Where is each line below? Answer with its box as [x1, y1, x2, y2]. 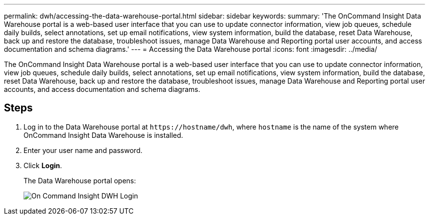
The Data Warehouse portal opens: [24, 176, 136, 185]
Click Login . [24, 161, 62, 170]
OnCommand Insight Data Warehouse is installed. [24, 131, 183, 139]
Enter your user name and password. [24, 146, 143, 154]
